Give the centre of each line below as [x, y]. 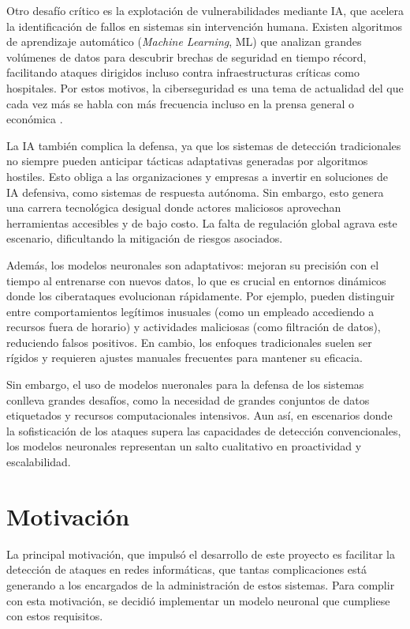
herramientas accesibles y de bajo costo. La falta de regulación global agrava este [202, 222]
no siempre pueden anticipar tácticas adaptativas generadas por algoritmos [187, 161]
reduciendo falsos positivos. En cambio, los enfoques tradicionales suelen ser [189, 342]
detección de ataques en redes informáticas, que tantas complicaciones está [187, 569]
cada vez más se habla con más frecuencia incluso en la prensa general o [181, 103]
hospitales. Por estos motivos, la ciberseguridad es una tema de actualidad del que [205, 87]
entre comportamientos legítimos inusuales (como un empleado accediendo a [190, 311]
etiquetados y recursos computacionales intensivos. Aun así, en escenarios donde [199, 415]
